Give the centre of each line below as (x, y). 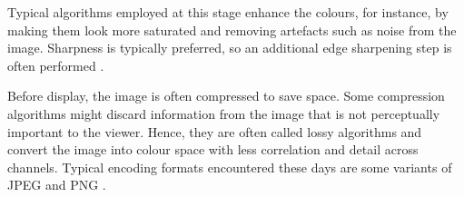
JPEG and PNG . (57, 185)
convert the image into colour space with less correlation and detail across (213, 149)
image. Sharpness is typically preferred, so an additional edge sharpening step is (230, 48)
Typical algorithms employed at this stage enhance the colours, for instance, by (228, 12)
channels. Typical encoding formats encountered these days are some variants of (230, 167)
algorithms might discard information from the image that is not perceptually (224, 113)
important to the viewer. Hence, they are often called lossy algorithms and (215, 131)
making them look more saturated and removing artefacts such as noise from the (232, 30)
